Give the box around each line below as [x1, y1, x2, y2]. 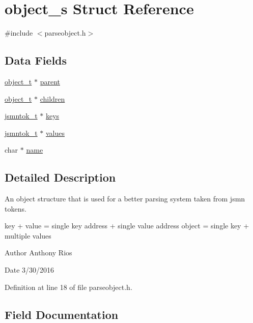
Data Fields [5, 52, 67, 68]
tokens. [5, 203, 26, 214]
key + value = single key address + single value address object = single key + [5, 220, 249, 231]
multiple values [5, 230, 51, 241]
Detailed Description [5, 169, 116, 185]
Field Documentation [5, 306, 119, 322]
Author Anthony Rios [5, 247, 72, 258]
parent [40, 76, 60, 86]
